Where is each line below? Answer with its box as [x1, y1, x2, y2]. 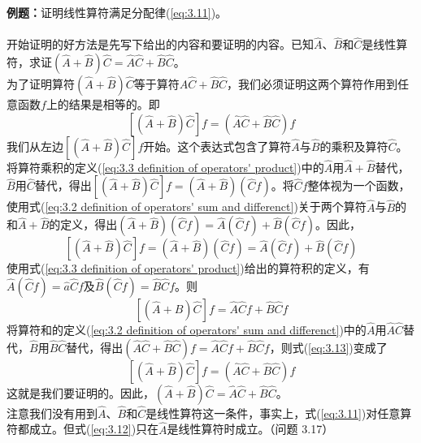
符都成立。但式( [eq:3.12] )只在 [7, 420, 159, 437]
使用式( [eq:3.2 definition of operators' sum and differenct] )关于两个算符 [7, 198, 367, 215]
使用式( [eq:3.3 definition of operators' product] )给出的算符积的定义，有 [7, 260, 370, 277]
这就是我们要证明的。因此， [7, 384, 154, 401]
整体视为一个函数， [307, 177, 410, 194]
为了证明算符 [7, 75, 75, 92]
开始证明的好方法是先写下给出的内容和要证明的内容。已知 [7, 36, 314, 53]
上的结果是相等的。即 [46, 96, 160, 112]
